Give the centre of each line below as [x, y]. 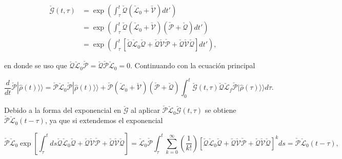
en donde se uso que [36, 65]
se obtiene [220, 110]
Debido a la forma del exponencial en [63, 110]
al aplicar [145, 110]
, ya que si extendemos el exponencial [104, 120]
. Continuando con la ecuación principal [193, 65]
